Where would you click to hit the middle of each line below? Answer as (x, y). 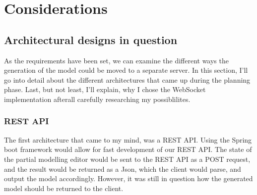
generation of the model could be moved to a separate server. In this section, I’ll (126, 70)
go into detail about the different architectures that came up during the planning (127, 79)
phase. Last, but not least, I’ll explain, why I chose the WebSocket (105, 89)
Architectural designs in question (91, 39)
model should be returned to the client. (64, 188)
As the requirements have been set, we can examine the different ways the (116, 60)
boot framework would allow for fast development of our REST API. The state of (128, 149)
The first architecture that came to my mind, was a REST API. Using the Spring (128, 139)
